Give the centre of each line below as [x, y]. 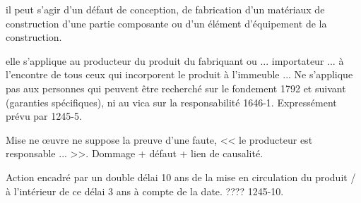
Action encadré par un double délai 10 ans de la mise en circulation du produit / [181, 177]
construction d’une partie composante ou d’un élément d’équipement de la [166, 23]
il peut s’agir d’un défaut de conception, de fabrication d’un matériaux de [165, 9]
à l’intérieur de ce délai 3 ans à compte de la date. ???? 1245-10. [145, 191]
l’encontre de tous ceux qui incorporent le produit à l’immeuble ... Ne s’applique [179, 74]
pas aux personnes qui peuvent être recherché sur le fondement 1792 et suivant [176, 88]
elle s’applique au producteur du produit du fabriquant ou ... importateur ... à [175, 60]
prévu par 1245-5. [44, 116]
